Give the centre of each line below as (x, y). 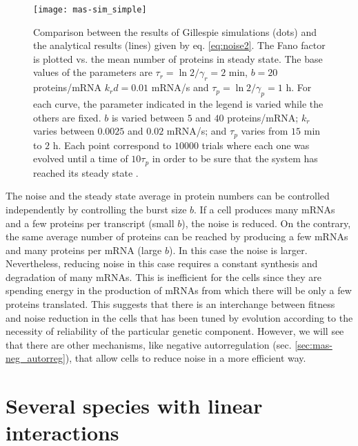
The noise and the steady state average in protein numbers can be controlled (168, 196)
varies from (265, 131)
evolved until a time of (81, 158)
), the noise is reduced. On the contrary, (266, 223)
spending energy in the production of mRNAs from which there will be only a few (179, 290)
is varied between (148, 117)
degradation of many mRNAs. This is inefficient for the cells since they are (163, 277)
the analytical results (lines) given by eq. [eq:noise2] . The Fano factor (179, 45)
